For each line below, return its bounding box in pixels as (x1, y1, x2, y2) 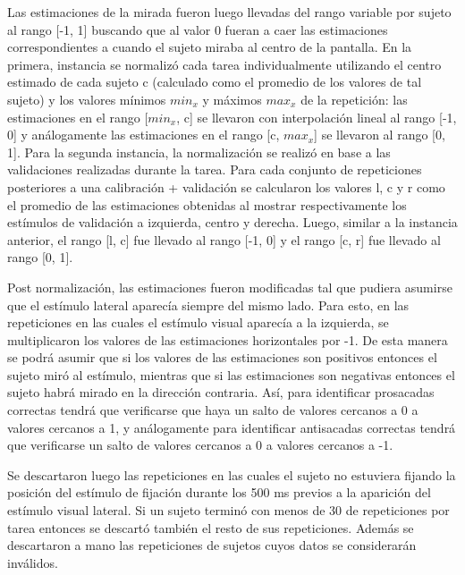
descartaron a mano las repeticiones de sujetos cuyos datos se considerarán (7, 536, 417, 554)
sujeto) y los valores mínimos (7, 89, 166, 108)
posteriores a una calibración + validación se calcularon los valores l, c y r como (7, 177, 445, 196)
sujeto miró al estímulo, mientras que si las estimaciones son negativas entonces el (7, 365, 455, 384)
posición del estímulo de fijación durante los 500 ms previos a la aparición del (7, 483, 431, 502)
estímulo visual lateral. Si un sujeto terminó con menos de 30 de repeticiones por (7, 501, 450, 520)
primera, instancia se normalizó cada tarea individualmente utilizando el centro (7, 55, 442, 73)
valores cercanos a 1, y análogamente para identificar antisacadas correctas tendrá (7, 418, 456, 436)
